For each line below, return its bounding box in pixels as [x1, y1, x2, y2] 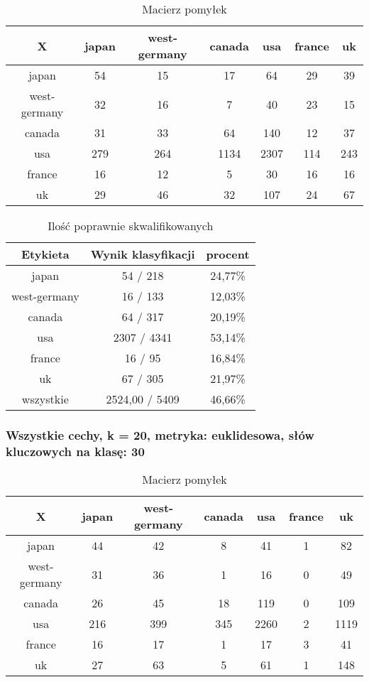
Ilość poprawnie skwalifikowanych [48, 217, 214, 234]
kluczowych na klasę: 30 [6, 442, 145, 460]
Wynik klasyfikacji [90, 246, 195, 262]
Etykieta [21, 246, 70, 262]
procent [206, 246, 250, 262]
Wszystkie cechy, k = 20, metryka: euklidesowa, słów [6, 426, 314, 443]
